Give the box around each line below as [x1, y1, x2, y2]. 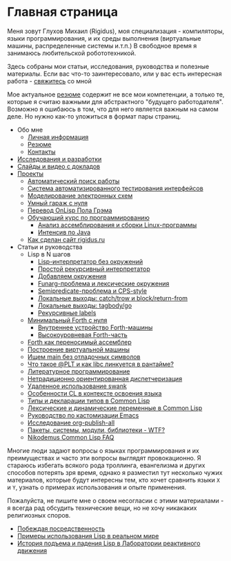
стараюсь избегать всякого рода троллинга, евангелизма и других [7, 461, 205, 469]
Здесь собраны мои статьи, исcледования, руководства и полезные [7, 62, 210, 70]
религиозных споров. [7, 511, 71, 519]
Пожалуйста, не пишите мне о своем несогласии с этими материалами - [7, 496, 224, 504]
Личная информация [27, 132, 89, 141]
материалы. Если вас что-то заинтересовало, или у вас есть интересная [7, 70, 222, 78]
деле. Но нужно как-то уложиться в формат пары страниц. [7, 112, 181, 121]
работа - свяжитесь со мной [7, 76, 92, 85]
